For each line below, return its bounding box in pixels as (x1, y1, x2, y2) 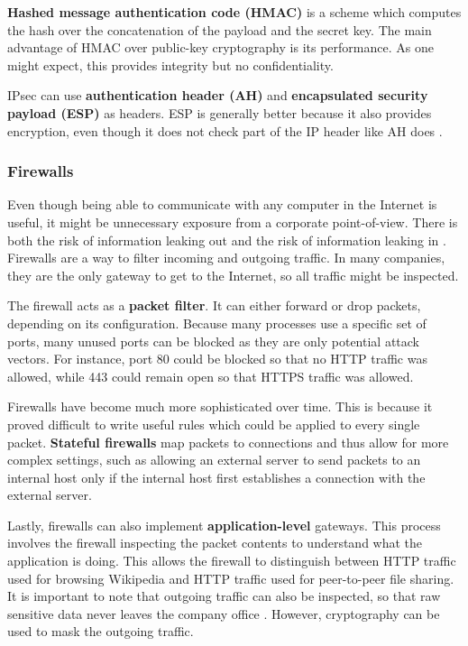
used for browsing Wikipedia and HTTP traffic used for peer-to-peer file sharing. (7, 568, 454, 587)
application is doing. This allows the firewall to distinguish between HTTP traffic (7, 551, 456, 570)
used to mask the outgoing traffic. (7, 622, 194, 641)
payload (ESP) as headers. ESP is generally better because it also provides (7, 103, 432, 122)
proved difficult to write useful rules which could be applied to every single (7, 414, 420, 433)
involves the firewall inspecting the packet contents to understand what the (7, 533, 423, 552)
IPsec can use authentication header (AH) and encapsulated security (7, 86, 428, 105)
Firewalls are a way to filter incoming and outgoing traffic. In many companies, (7, 248, 445, 267)
